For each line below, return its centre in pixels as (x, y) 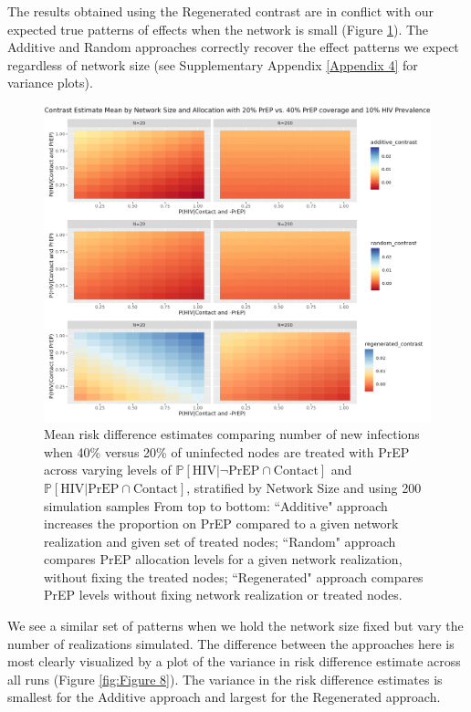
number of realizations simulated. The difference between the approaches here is (231, 643)
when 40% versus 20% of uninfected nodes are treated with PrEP (227, 451)
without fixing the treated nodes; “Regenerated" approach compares (234, 576)
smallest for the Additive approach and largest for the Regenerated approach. (224, 697)
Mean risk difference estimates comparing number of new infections (232, 434)
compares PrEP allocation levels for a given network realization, (223, 559)
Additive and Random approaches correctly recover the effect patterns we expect (233, 47)
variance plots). (50, 83)
